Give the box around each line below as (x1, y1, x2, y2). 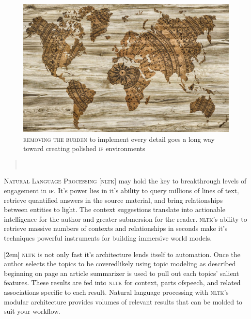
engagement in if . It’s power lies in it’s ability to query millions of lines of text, (4, 185, 239, 195)
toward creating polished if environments (23, 143, 145, 153)
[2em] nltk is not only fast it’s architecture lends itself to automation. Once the (4, 249, 241, 259)
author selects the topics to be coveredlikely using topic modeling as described (4, 258, 236, 269)
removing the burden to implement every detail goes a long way (23, 134, 215, 144)
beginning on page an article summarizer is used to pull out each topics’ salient (4, 268, 239, 278)
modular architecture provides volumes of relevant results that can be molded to (4, 296, 243, 306)
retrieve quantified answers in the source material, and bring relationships (4, 195, 223, 205)
